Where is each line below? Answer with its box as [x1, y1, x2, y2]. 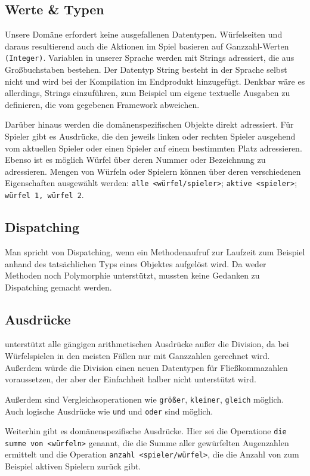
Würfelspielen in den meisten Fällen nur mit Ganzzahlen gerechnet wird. [5, 350, 270, 362]
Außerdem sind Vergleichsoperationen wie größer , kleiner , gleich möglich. [5, 392, 284, 405]
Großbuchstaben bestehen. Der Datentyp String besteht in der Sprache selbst [5, 63, 287, 76]
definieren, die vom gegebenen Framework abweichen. [5, 98, 200, 110]
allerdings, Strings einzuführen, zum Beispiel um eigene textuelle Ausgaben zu [5, 86, 290, 99]
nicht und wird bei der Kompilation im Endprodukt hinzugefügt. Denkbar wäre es [5, 75, 305, 87]
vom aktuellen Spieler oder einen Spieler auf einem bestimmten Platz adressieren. [5, 141, 302, 154]
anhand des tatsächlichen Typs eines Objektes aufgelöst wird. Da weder [5, 257, 266, 270]
